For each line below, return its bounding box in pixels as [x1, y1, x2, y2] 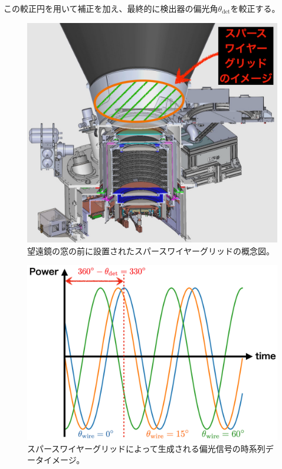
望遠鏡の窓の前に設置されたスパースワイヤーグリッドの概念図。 [27, 244, 274, 257]
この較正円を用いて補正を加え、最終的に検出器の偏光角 [4, 2, 218, 14]
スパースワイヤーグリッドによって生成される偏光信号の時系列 [27, 442, 265, 454]
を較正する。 [230, 2, 280, 14]
